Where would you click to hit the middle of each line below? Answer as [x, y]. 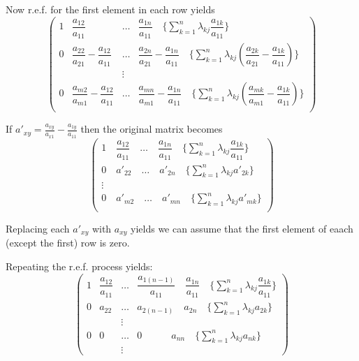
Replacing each [38, 228]
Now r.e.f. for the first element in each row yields [110, 9]
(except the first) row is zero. [68, 243]
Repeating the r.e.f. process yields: [79, 266]
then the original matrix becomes [152, 129]
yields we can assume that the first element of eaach [242, 228]
